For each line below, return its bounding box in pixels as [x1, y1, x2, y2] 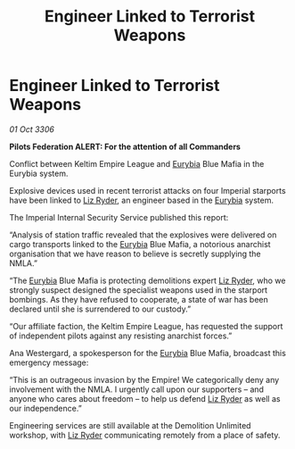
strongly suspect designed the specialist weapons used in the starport [9, 284, 268, 295]
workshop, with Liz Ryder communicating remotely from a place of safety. [9, 429, 281, 440]
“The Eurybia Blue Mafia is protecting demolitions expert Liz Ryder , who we [9, 275, 286, 286]
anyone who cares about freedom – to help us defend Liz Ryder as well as [9, 393, 281, 403]
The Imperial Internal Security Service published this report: [9, 212, 229, 222]
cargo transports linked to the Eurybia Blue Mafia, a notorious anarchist [9, 238, 271, 249]
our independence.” [9, 403, 82, 413]
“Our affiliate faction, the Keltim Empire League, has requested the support [9, 320, 283, 331]
